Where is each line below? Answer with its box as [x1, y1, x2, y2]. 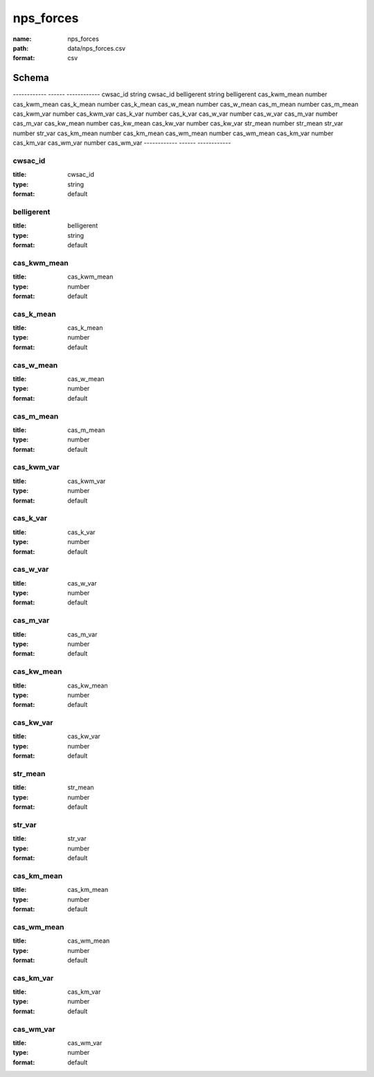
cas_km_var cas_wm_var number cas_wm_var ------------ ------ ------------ [12, 139, 231, 147]
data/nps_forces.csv [67, 44, 126, 52]
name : [12, 35, 32, 43]
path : [12, 44, 29, 52]
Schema [12, 72, 50, 84]
